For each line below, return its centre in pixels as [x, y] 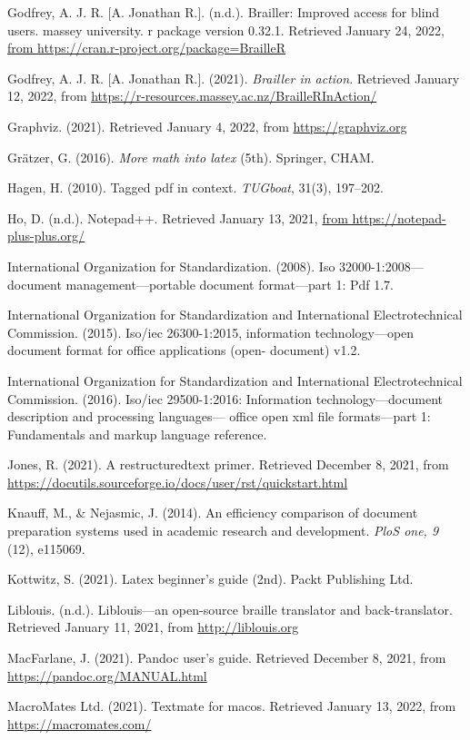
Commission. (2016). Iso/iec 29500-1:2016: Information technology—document [225, 398]
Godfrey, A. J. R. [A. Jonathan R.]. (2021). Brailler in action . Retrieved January [234, 78]
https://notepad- [399, 217]
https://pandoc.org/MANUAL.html [107, 675]
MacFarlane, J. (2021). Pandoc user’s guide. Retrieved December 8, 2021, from [227, 658]
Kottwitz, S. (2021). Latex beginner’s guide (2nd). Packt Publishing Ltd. [210, 579]
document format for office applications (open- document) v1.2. [184, 350]
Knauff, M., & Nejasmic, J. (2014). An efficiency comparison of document [213, 513]
